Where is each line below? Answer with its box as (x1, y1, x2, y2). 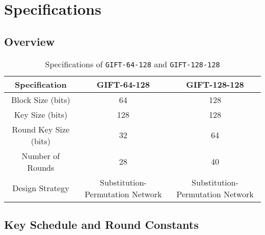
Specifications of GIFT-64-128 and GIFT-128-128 (45, 58, 220, 70)
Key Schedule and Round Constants (4, 216, 199, 232)
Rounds (27, 161, 55, 173)
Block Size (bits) (11, 93, 70, 106)
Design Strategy (12, 182, 69, 194)
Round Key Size (12, 123, 70, 135)
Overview (4, 33, 55, 49)
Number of (21, 149, 60, 162)
